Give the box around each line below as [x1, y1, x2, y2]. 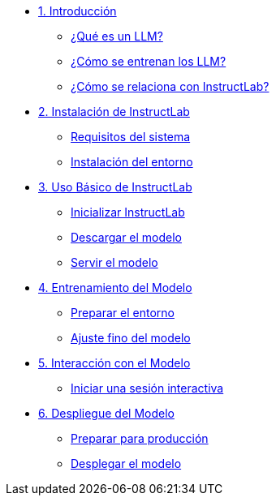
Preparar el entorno [71, 306, 175, 320]
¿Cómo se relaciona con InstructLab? [71, 79, 270, 93]
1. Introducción [38, 4, 117, 18]
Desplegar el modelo [71, 457, 182, 470]
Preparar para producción [71, 431, 209, 445]
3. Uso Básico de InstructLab [38, 180, 192, 194]
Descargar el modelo [71, 230, 183, 244]
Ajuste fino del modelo [71, 331, 191, 345]
